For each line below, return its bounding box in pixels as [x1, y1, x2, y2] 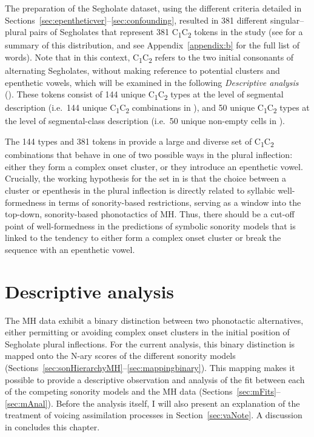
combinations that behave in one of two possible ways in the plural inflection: [5, 148, 293, 161]
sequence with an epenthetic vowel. [5, 243, 135, 255]
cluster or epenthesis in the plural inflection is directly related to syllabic [5, 183, 275, 196]
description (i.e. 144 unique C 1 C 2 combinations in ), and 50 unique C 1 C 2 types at [5, 101, 310, 116]
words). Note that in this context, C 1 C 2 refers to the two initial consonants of [5, 50, 294, 65]
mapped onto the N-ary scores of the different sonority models [5, 349, 236, 362]
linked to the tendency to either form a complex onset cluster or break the [5, 231, 281, 244]
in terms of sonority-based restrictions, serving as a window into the [48, 195, 301, 208]
